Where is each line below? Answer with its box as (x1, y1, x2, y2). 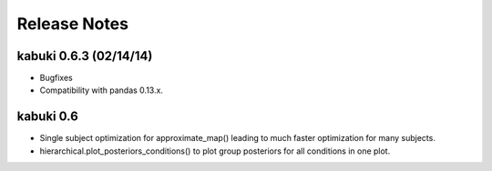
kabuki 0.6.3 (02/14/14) (16, 48, 153, 64)
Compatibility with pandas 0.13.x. (39, 85, 164, 96)
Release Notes (16, 14, 129, 34)
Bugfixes (39, 73, 73, 84)
